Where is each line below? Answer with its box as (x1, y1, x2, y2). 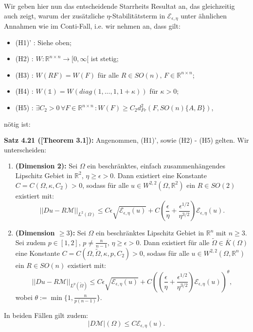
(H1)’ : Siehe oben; (15, 37, 72, 47)
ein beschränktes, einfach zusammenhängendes (87, 161, 226, 171)
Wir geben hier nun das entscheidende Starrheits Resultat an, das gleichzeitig (4, 1, 235, 11)
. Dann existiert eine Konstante (113, 170, 207, 180)
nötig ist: (4, 118, 31, 129)
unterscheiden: (4, 144, 47, 154)
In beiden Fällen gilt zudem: (4, 310, 88, 320)
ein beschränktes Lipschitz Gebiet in (95, 228, 204, 238)
